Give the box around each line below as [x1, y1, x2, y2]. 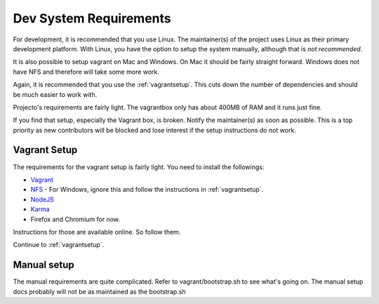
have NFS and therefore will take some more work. [13, 67, 159, 76]
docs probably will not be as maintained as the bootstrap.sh [13, 287, 186, 296]
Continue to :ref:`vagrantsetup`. [13, 241, 105, 249]
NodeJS [30, 195, 54, 204]
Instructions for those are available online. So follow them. [13, 227, 181, 236]
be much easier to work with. [13, 90, 98, 98]
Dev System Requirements [13, 11, 171, 26]
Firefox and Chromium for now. [30, 215, 121, 223]
